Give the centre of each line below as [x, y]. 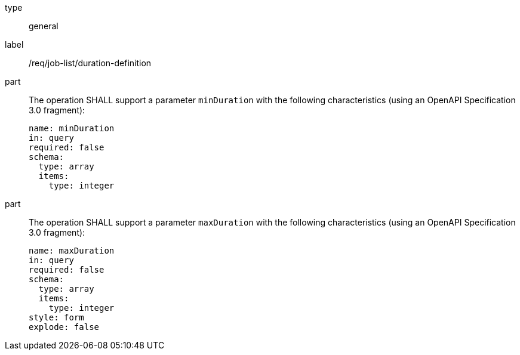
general [44, 26]
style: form [56, 317]
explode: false [64, 327]
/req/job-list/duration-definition [90, 63]
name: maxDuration [72, 251]
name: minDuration [72, 128]
